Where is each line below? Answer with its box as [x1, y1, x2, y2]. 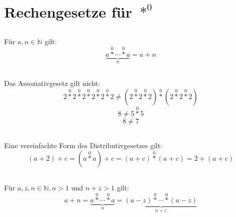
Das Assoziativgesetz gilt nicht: [4, 78, 100, 88]
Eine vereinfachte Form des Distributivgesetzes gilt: [4, 140, 163, 150]
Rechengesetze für [4, 2, 132, 22]
